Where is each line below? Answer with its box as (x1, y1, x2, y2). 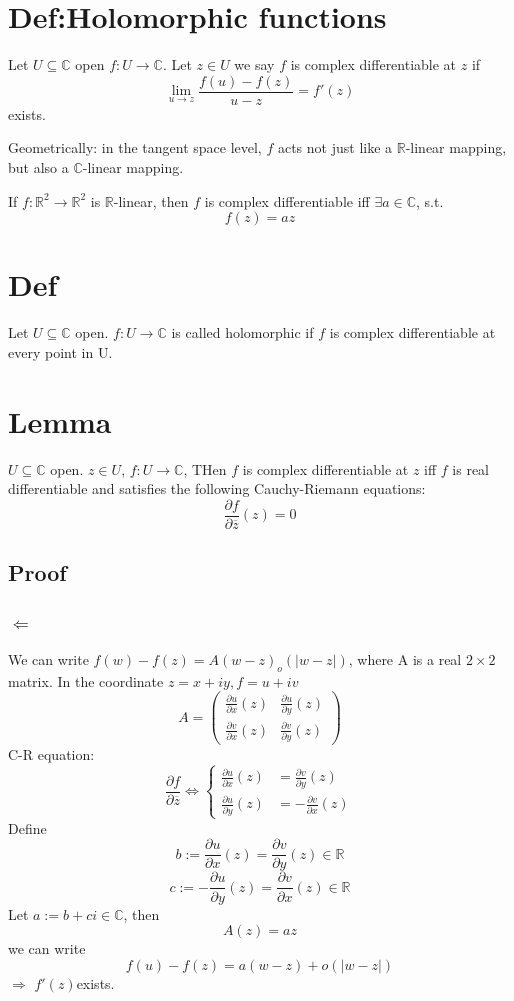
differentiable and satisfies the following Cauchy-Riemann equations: (8, 478, 426, 499)
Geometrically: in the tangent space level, (8, 137, 262, 158)
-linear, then (113, 190, 189, 211)
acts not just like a (277, 137, 393, 158)
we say (234, 54, 275, 75)
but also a (8, 156, 69, 177)
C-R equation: (8, 744, 95, 765)
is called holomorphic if (171, 322, 314, 343)
